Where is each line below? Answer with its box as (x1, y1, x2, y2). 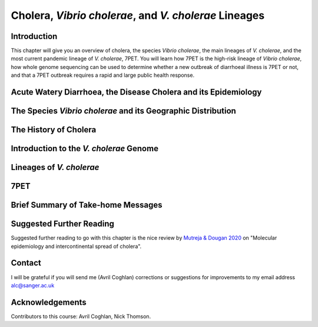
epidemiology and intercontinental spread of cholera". (11, 243, 142, 250)
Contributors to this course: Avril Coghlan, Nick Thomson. (11, 313, 151, 320)
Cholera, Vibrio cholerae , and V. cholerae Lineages (11, 9, 265, 22)
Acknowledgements (11, 297, 87, 307)
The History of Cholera (11, 125, 97, 135)
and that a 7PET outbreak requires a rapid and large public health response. (11, 71, 194, 79)
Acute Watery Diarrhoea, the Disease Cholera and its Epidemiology (11, 87, 262, 97)
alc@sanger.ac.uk (11, 282, 55, 289)
